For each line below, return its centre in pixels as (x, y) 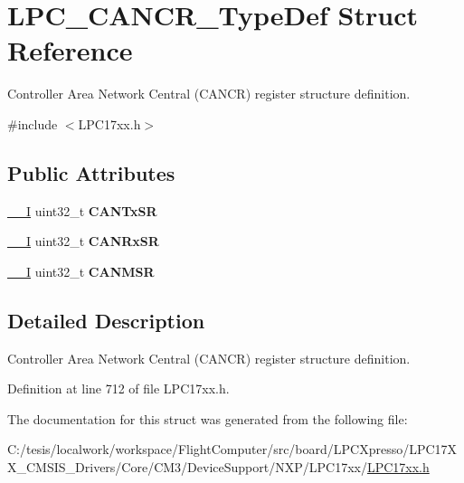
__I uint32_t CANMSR (81, 271)
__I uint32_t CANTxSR (82, 210)
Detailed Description (106, 320)
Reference (70, 50)
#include (33, 123)
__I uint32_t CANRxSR (83, 241)
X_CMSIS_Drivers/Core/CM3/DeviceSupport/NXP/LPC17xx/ (187, 467)
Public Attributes (91, 172)
